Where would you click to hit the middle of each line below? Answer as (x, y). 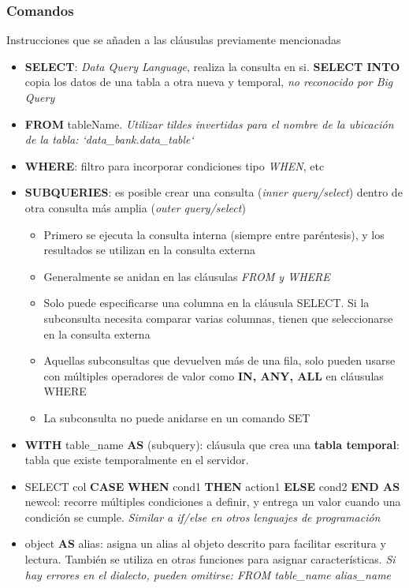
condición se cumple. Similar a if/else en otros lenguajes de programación (203, 517)
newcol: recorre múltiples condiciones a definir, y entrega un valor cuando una (213, 502)
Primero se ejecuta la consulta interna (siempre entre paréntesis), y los (214, 234)
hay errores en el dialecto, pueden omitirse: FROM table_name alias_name (208, 574)
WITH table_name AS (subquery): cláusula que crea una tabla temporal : (212, 444)
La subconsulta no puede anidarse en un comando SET (177, 417)
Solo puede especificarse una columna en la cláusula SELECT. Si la (206, 303)
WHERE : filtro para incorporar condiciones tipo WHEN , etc (175, 165)
